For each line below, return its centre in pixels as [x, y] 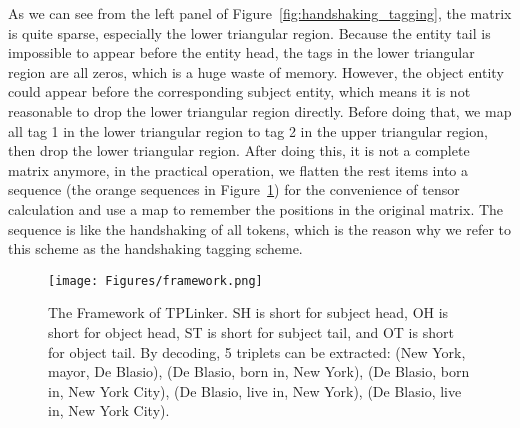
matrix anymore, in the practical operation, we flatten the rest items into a [238, 169]
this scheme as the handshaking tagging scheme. [155, 248]
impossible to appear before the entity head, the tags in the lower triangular [241, 52]
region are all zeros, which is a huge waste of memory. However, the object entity [256, 71]
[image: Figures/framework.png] [155, 280]
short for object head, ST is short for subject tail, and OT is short [251, 331]
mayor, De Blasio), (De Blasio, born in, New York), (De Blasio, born [259, 371]
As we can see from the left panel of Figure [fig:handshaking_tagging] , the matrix [260, 13]
